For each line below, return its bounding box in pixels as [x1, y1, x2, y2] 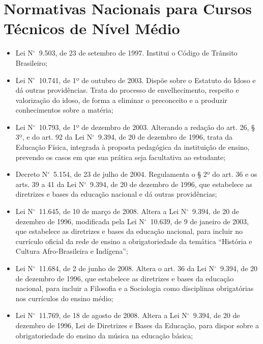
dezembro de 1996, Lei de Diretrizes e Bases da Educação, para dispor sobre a [15, 320, 259, 330]
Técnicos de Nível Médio [4, 18, 180, 39]
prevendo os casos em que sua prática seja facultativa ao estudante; [15, 151, 226, 162]
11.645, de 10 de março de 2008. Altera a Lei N [39, 206, 187, 217]
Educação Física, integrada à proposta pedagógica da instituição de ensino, [15, 142, 250, 152]
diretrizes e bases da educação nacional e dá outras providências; [15, 189, 217, 199]
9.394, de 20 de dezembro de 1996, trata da [98, 131, 233, 142]
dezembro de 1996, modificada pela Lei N [15, 216, 144, 226]
